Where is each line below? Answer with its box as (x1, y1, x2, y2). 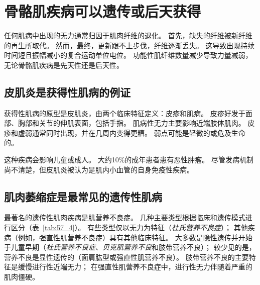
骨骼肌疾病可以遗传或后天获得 (4, 1, 201, 22)
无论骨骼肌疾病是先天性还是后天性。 (4, 59, 123, 70)
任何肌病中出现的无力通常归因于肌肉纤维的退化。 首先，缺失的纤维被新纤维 (4, 30, 252, 41)
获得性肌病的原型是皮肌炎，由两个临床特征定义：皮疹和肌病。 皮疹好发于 (4, 108, 245, 118)
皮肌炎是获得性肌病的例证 (4, 84, 131, 100)
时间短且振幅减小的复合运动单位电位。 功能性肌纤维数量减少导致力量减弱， (4, 50, 252, 60)
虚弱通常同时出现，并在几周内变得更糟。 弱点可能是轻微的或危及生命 (18, 127, 245, 138)
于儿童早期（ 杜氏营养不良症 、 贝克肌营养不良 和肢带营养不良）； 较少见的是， (4, 242, 256, 252)
